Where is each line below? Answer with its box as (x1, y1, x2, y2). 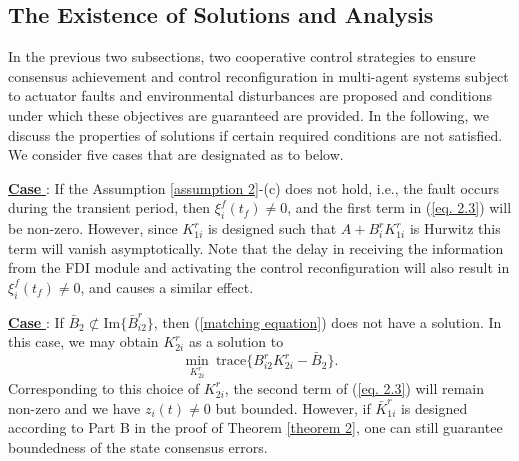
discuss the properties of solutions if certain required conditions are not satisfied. (8, 124, 503, 145)
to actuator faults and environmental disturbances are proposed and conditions (8, 85, 493, 106)
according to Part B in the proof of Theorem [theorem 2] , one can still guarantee (8, 417, 503, 438)
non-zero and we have (8, 397, 141, 418)
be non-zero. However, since (8, 218, 178, 239)
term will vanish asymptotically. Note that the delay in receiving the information (8, 237, 504, 258)
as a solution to (188, 331, 284, 352)
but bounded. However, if (215, 397, 371, 418)
